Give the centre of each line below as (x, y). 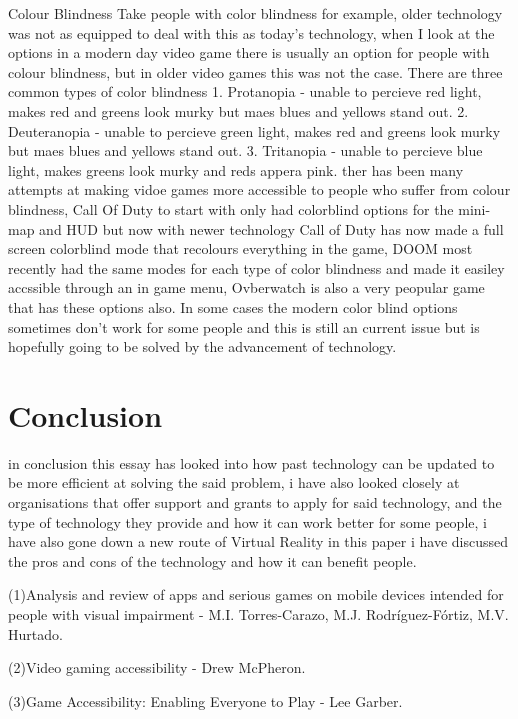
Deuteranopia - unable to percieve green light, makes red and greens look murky (254, 130)
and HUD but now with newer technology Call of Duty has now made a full (271, 228)
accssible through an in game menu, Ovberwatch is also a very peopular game (246, 287)
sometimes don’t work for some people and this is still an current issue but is (244, 326)
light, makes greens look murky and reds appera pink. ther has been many (236, 169)
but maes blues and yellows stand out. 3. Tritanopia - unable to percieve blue (245, 150)
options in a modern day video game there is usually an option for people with (249, 52)
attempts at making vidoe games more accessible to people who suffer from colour (259, 189)
